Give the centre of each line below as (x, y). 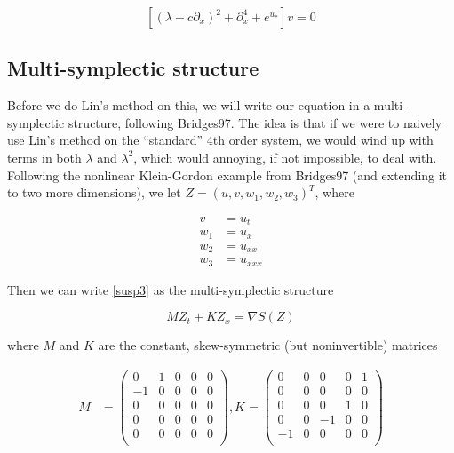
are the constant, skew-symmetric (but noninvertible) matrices (268, 345)
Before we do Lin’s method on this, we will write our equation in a (189, 105)
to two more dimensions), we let (94, 192)
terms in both (44, 157)
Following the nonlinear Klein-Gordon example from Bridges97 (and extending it (227, 175)
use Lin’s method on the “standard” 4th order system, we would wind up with (220, 140)
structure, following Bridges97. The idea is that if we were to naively (255, 122)
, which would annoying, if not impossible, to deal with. (285, 157)
